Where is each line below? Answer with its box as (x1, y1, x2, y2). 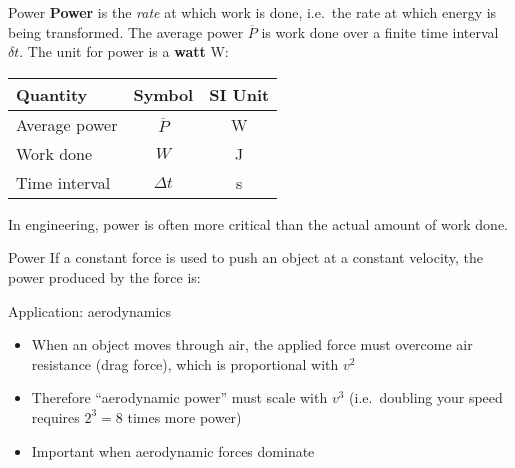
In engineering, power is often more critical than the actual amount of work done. (8, 213, 508, 234)
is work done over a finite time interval (261, 21, 499, 42)
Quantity (16, 82, 88, 106)
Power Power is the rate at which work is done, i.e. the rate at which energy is (8, 2, 497, 22)
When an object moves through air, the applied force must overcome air (31, 334, 473, 355)
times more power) (127, 406, 242, 427)
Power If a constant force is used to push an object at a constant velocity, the (8, 247, 484, 268)
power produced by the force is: (8, 266, 201, 287)
